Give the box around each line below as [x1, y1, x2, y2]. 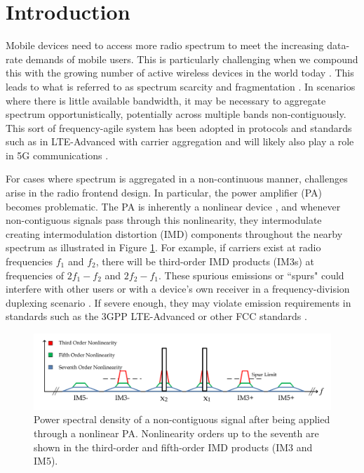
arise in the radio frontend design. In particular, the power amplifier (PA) [6, 185, 323, 200]
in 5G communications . [6, 147, 109, 162]
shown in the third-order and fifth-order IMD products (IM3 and [34, 439, 313, 454]
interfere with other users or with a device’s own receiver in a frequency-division [6, 281, 350, 296]
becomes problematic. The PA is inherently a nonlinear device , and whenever [6, 199, 341, 213]
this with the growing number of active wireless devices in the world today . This [6, 65, 354, 80]
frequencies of [6, 267, 64, 282]
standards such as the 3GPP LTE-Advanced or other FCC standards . [6, 309, 307, 324]
